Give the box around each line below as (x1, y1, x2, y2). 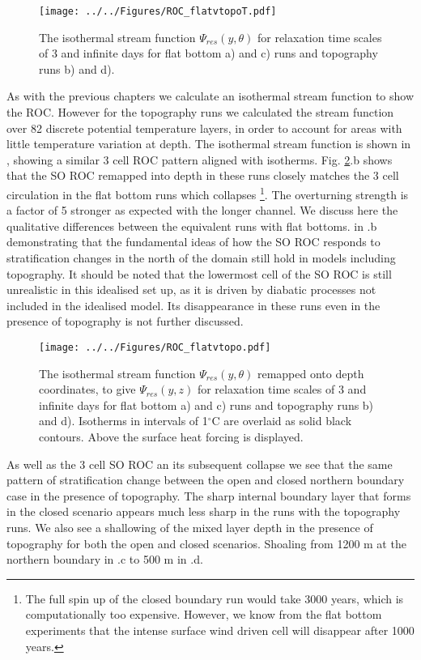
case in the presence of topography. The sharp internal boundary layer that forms (6, 487, 411, 504)
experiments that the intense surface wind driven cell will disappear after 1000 (25, 621, 415, 638)
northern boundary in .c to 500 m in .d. (6, 551, 203, 568)
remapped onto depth (257, 364, 364, 381)
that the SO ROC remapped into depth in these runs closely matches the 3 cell (6, 167, 399, 184)
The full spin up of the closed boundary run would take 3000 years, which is (25, 590, 404, 607)
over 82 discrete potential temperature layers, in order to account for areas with (6, 119, 402, 136)
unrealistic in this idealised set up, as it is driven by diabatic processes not (6, 281, 376, 298)
